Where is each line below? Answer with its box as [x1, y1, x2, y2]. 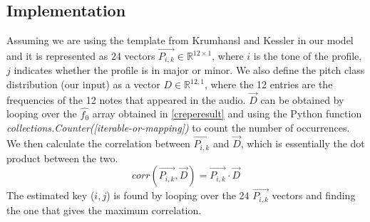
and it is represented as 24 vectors [6, 48, 155, 63]
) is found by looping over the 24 [106, 188, 250, 203]
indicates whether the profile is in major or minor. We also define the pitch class [14, 63, 365, 78]
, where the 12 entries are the [204, 77, 333, 92]
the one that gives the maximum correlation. [6, 202, 202, 217]
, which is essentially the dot [240, 136, 365, 151]
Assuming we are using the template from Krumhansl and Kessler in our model [6, 33, 354, 48]
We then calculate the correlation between [6, 136, 190, 151]
